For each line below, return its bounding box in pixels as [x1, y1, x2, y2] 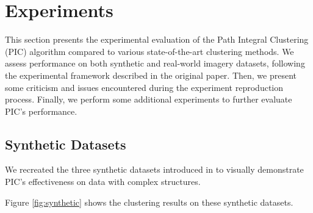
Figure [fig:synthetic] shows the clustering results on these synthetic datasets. [5, 195, 293, 208]
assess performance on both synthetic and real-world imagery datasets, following [5, 57, 305, 70]
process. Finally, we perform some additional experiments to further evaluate [5, 93, 292, 106]
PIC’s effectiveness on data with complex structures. [5, 175, 201, 188]
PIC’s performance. [5, 104, 77, 117]
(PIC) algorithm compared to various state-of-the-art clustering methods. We [5, 45, 294, 57]
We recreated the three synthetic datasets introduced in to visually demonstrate [5, 163, 304, 176]
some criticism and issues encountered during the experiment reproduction [5, 81, 284, 93]
